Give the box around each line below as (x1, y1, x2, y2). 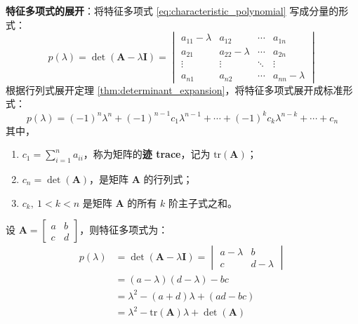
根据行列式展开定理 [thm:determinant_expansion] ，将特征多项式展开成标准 (6, 82, 343, 97)
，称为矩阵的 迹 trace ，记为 (83, 147, 211, 161)
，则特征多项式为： (79, 222, 168, 237)
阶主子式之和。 (168, 195, 237, 210)
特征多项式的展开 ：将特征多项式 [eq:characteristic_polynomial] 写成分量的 (6, 4, 339, 18)
